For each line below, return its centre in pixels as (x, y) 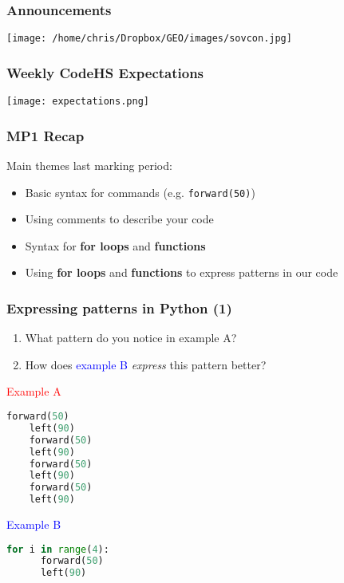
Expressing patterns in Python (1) (119, 307)
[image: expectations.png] (78, 102)
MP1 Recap (45, 135)
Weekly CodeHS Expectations (105, 72)
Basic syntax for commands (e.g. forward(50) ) (140, 192)
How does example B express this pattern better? (146, 364)
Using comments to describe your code (119, 219)
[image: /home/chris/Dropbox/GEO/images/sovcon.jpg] (149, 39)
